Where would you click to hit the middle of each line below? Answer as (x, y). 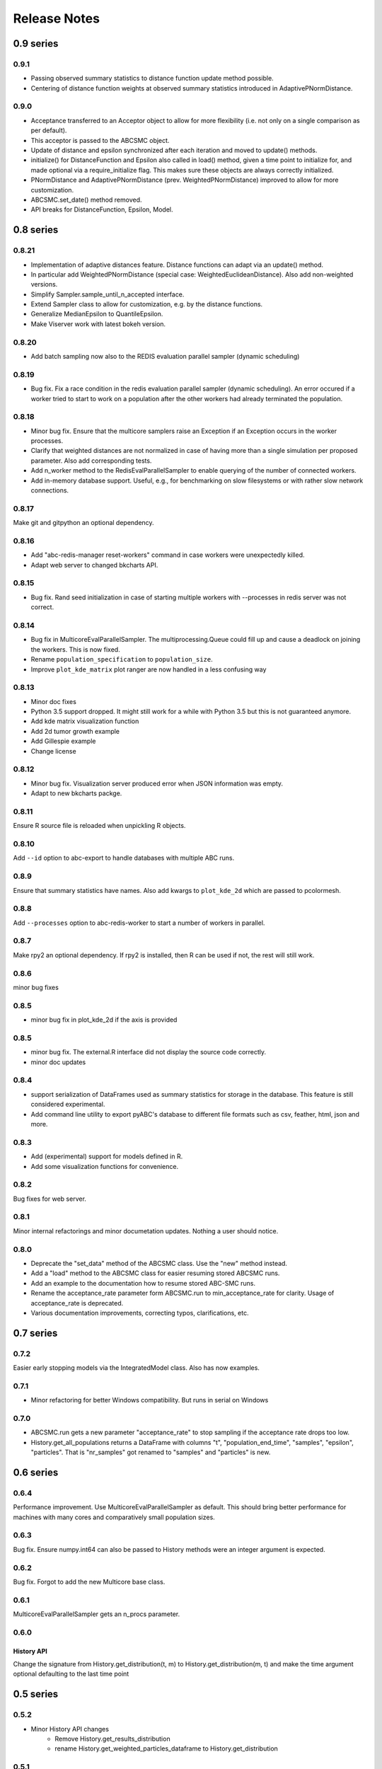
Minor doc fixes (54, 701)
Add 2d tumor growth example (75, 731)
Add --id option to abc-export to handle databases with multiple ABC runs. (124, 858)
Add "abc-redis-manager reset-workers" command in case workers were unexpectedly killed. (168, 555)
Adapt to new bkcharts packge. (76, 793)
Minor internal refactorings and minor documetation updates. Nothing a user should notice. (146, 1231)
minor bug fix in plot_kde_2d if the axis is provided (104, 1020)
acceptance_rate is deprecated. (77, 1303)
